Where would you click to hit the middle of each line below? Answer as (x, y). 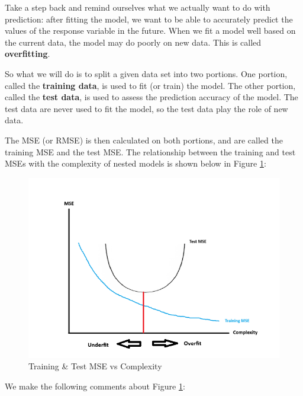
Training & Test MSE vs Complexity (95, 366)
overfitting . (28, 54)
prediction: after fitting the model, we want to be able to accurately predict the (149, 19)
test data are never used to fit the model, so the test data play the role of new (146, 108)
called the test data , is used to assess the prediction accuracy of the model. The (151, 97)
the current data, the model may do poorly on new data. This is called (133, 42)
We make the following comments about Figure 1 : (95, 386)
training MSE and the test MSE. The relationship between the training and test (150, 151)
